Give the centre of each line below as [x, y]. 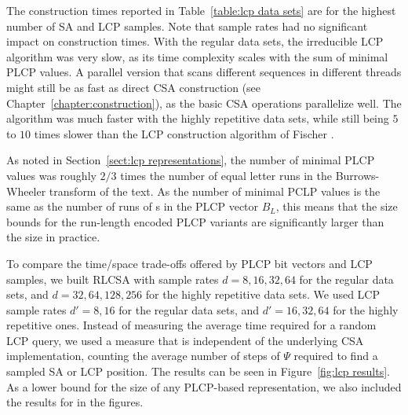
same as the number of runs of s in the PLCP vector [133, 206]
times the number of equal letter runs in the [226, 175]
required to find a [336, 356]
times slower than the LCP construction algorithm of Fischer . [184, 133]
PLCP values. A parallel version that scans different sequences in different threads [204, 72]
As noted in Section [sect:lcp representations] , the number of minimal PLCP [191, 160]
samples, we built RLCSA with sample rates [113, 279]
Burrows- [357, 175]
